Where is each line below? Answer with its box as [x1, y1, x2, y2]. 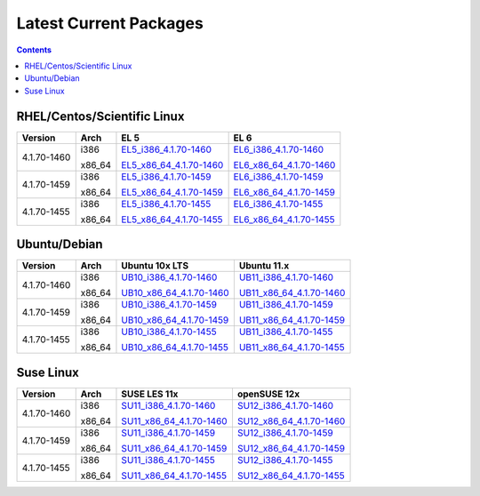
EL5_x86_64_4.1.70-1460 [121, 158, 224, 171]
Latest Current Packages [16, 13, 204, 33]
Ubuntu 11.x [238, 260, 290, 272]
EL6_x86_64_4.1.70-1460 [233, 158, 336, 171]
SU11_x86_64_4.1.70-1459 [121, 442, 228, 454]
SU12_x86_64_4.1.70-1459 [236, 442, 346, 454]
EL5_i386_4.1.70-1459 [121, 170, 212, 182]
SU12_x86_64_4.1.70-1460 [236, 414, 346, 427]
